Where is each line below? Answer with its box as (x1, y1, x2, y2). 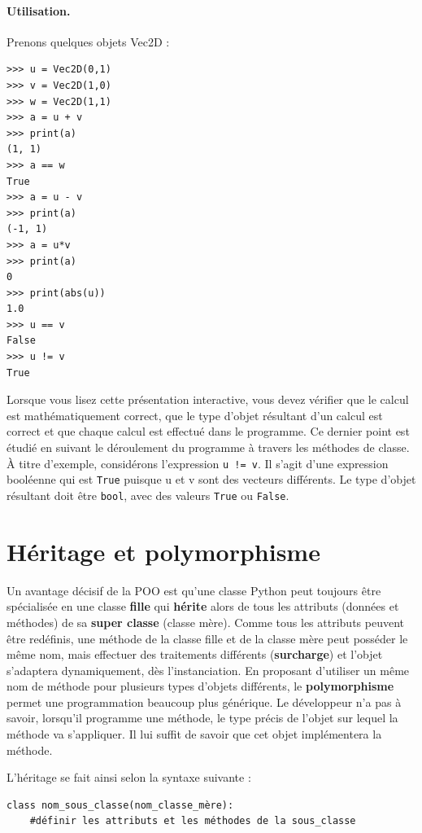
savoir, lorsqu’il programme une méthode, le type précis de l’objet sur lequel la (7, 709, 398, 726)
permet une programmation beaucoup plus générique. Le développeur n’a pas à (7, 693, 402, 710)
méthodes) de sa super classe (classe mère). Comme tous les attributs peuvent (7, 613, 404, 630)
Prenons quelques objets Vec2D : (7, 33, 170, 50)
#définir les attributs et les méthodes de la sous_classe (29, 815, 356, 827)
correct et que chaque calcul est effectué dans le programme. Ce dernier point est (7, 423, 410, 440)
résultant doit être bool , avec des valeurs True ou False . (7, 486, 289, 503)
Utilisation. (7, 2, 71, 19)
